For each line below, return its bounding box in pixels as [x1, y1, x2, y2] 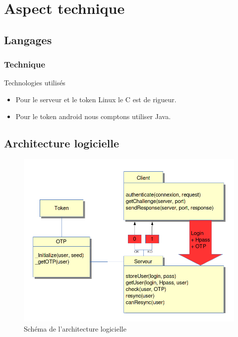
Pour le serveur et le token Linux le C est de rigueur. [15, 94, 177, 104]
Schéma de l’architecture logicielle [24, 323, 126, 334]
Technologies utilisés [4, 77, 65, 88]
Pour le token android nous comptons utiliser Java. [15, 111, 171, 121]
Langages [4, 32, 52, 47]
